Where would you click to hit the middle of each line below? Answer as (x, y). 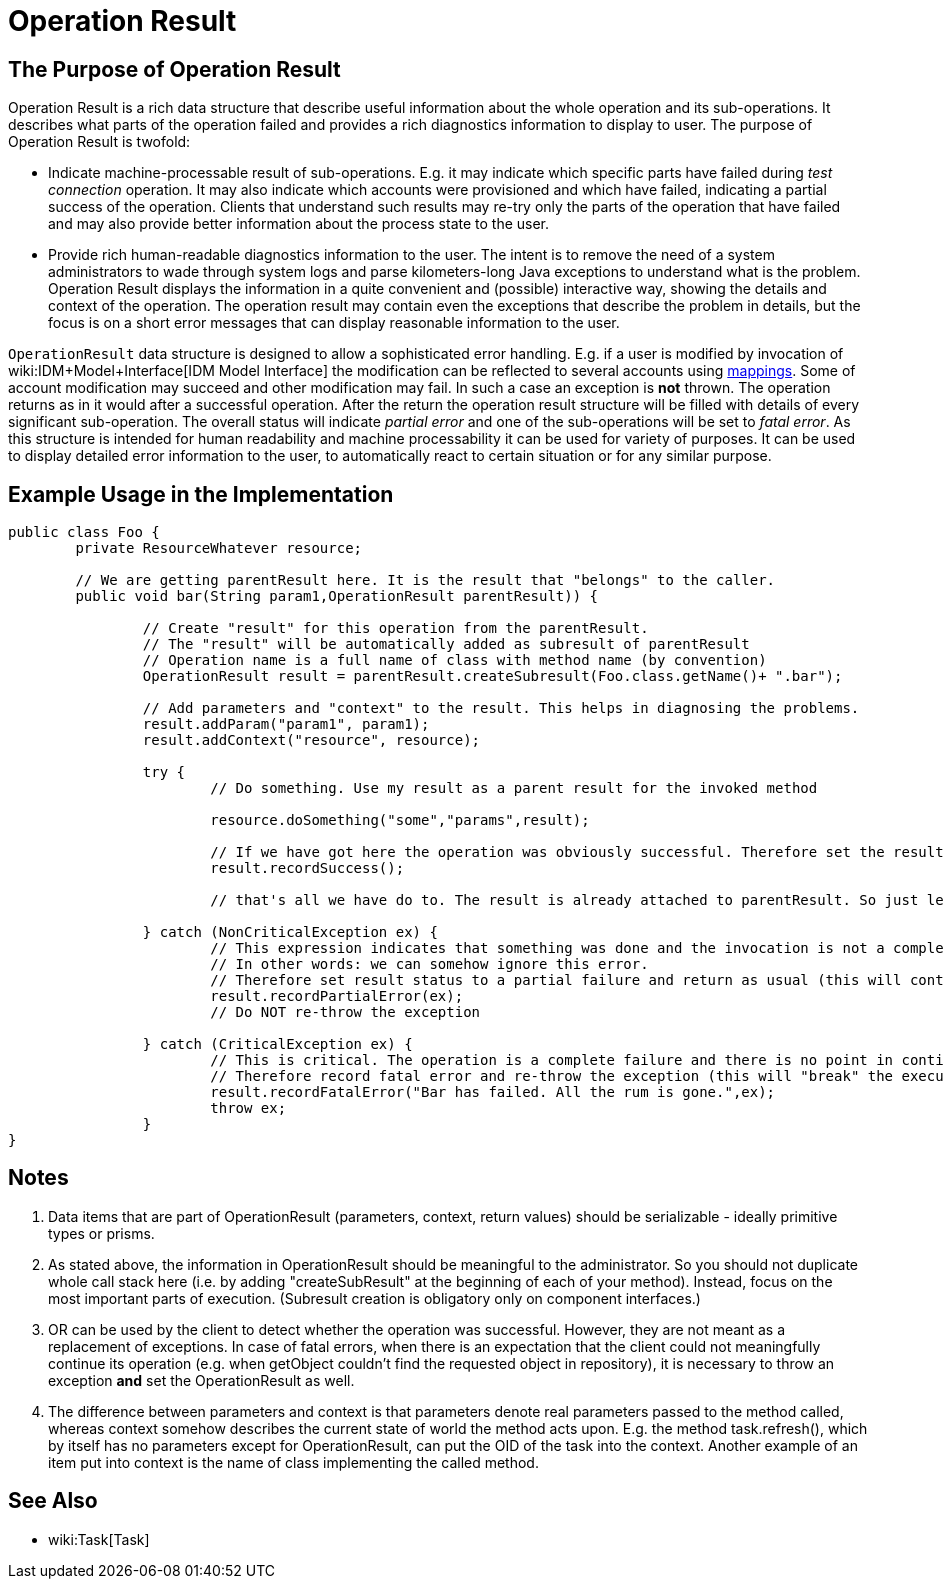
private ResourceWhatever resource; (219, 548)
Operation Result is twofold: (99, 142)
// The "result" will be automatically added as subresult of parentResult (446, 644)
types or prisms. (101, 1233)
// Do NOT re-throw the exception (345, 1012)
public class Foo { (84, 532)
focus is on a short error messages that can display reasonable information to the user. (334, 323)
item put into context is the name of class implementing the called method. (293, 1462)
